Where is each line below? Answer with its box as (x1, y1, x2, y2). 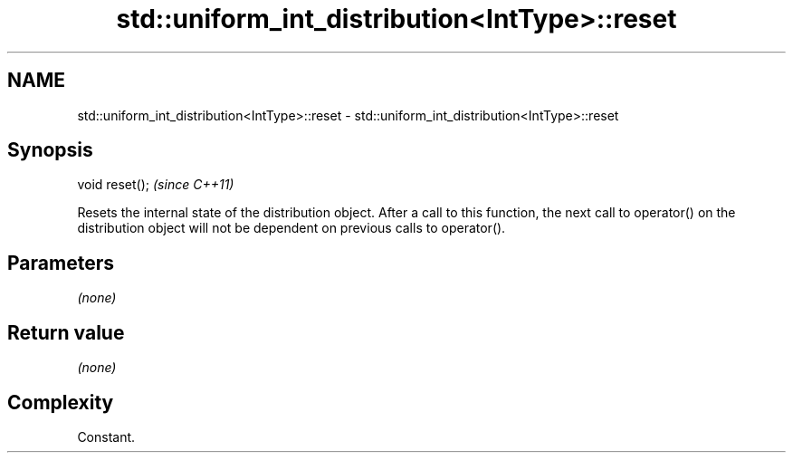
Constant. (77, 428, 136, 445)
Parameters (7, 251, 114, 274)
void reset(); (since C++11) (77, 177, 234, 193)
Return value (7, 321, 125, 344)
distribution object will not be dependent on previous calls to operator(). (77, 220, 506, 236)
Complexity (7, 390, 114, 414)
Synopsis (7, 139, 93, 162)
